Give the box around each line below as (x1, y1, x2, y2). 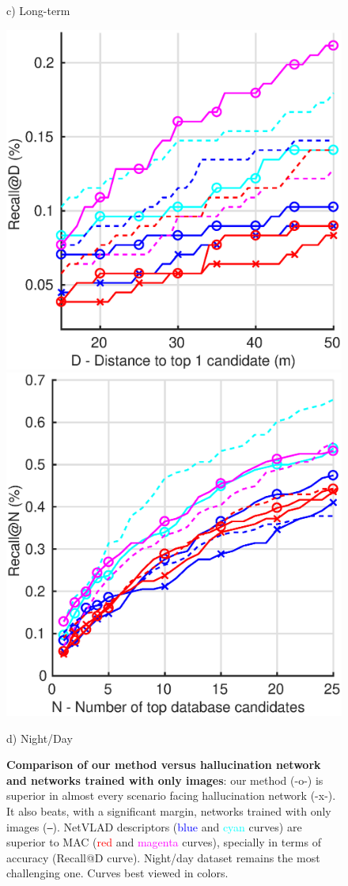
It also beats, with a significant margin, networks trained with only (6, 802, 331, 819)
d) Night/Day (6, 729, 73, 746)
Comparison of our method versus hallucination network (6, 756, 321, 773)
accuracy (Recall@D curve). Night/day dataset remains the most (6, 849, 320, 865)
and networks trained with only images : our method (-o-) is (6, 771, 323, 788)
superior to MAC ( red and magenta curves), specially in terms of (6, 834, 321, 850)
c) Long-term (6, 2, 70, 18)
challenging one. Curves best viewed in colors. (6, 865, 229, 881)
